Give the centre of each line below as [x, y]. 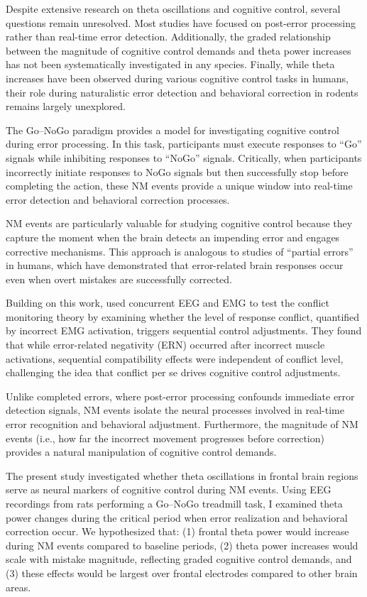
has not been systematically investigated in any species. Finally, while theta [170, 64]
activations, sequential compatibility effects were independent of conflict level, [175, 358]
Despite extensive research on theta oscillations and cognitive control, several [173, 9]
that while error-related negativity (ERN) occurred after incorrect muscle [165, 345]
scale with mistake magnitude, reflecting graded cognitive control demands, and [179, 559]
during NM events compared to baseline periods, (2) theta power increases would [182, 545]
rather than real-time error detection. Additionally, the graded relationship [168, 37]
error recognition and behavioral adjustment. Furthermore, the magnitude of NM [182, 424]
